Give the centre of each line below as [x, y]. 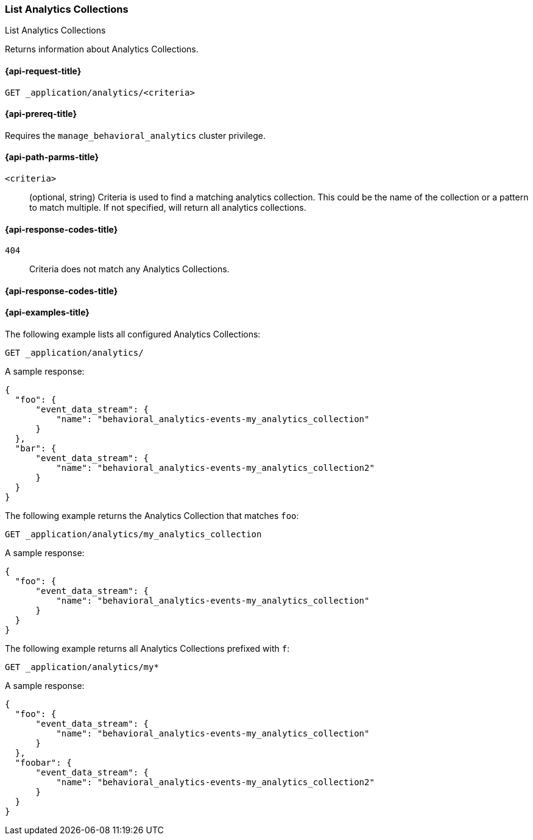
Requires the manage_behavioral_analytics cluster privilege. [136, 135]
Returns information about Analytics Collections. [102, 49]
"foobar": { [43, 763]
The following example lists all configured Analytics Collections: [133, 334]
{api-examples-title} [47, 312]
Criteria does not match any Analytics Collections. [129, 269]
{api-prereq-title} [41, 114]
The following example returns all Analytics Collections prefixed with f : [147, 649]
